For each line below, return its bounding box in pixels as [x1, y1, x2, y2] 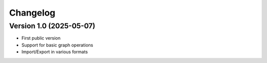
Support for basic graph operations [21, 42, 93, 48]
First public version [21, 35, 61, 41]
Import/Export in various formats [21, 49, 88, 55]
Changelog [9, 7, 55, 18]
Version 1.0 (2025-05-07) [9, 21, 96, 30]
